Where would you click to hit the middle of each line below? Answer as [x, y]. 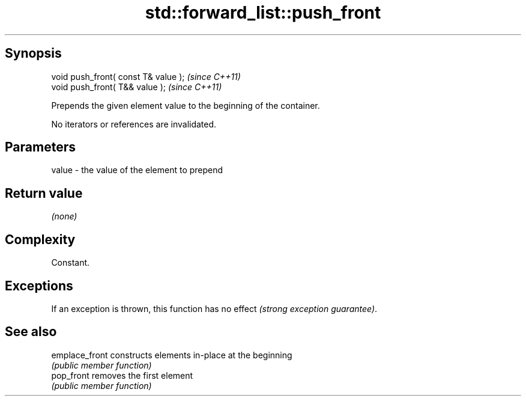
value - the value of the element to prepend [137, 170]
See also [31, 332]
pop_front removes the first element [122, 375]
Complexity [40, 239]
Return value [44, 193]
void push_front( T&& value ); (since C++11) [137, 87]
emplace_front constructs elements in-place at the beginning [172, 355]
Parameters [40, 147]
